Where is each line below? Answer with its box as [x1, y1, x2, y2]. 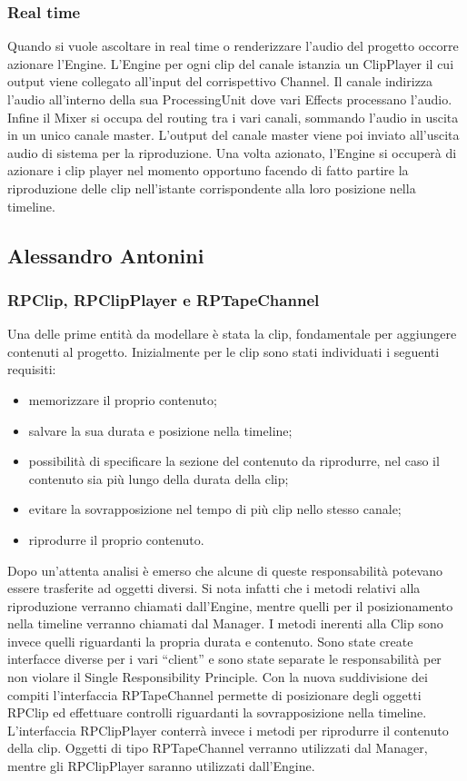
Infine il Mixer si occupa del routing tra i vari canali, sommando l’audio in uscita [7, 107, 459, 126]
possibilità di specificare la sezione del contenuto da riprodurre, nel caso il [28, 451, 440, 470]
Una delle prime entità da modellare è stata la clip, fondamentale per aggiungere [7, 324, 457, 343]
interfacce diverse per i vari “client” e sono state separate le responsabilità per [7, 649, 442, 668]
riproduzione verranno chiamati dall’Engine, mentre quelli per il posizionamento [7, 596, 453, 615]
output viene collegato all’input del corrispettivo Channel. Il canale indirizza [7, 72, 433, 91]
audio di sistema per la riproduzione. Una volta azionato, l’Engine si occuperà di [7, 143, 457, 162]
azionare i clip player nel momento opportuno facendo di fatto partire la [7, 161, 409, 180]
